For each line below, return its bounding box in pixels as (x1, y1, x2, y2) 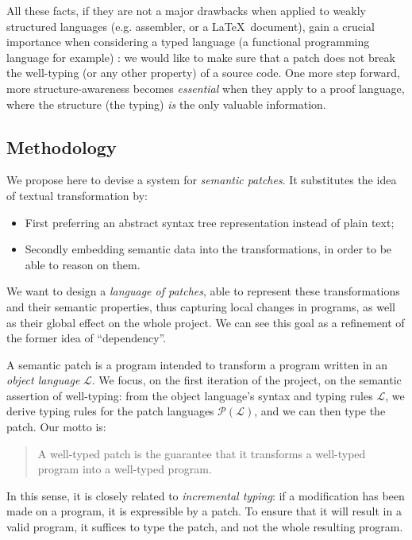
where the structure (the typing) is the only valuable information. (6, 95, 326, 112)
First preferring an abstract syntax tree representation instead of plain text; (25, 214, 395, 230)
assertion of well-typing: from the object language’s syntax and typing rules (6, 387, 373, 403)
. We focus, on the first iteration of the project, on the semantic (91, 372, 402, 388)
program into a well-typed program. (37, 461, 212, 477)
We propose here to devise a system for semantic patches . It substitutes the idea (6, 172, 397, 188)
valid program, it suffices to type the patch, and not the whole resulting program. (6, 519, 403, 535)
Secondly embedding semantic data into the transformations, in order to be (25, 241, 392, 257)
